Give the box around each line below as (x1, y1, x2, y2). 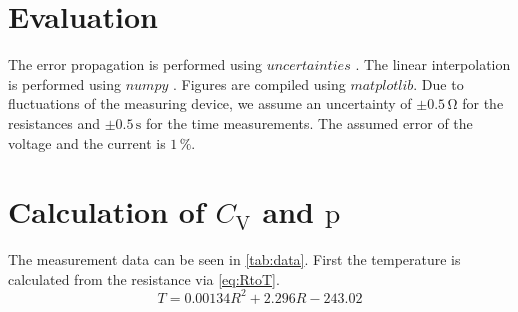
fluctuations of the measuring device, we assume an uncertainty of (8, 93, 412, 114)
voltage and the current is (8, 132, 166, 153)
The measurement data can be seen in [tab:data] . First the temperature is (8, 249, 461, 270)
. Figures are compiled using (173, 73, 346, 94)
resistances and (8, 112, 101, 133)
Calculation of (8, 191, 205, 232)
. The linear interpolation (355, 54, 511, 75)
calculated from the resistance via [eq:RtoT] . (8, 268, 280, 289)
